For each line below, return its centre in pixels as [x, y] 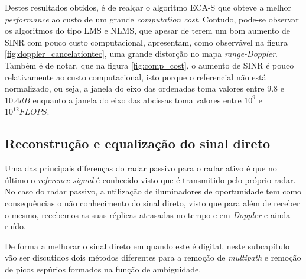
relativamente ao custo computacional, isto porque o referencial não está [136, 77]
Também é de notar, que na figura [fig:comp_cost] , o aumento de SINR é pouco [149, 65]
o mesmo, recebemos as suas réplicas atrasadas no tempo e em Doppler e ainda [148, 214]
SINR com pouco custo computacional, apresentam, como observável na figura [146, 42]
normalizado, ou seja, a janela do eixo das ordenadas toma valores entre [135, 88]
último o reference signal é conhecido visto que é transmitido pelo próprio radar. [150, 179]
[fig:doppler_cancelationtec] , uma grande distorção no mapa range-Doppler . [141, 53]
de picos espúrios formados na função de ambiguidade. [103, 269]
